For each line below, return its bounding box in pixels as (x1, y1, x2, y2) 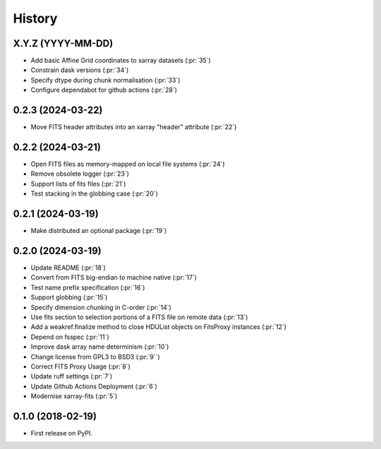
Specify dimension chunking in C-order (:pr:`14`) (30, 303, 172, 311)
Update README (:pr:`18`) (30, 263, 106, 272)
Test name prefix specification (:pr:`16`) (30, 283, 145, 292)
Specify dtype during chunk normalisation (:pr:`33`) (30, 76, 181, 84)
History (13, 11, 58, 26)
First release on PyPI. (30, 429, 93, 438)
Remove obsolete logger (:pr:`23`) (30, 169, 130, 178)
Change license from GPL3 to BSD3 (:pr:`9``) (30, 352, 160, 361)
